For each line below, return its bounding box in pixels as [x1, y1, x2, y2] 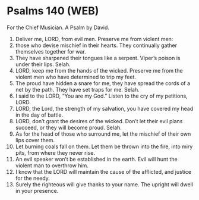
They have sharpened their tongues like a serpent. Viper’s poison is [15, 54, 181, 61]
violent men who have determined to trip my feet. [15, 73, 136, 80]
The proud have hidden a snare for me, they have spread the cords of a [15, 79, 191, 87]
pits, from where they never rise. [15, 149, 96, 156]
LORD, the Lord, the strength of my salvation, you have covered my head [15, 105, 194, 112]
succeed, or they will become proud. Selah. [15, 124, 122, 131]
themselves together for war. [15, 48, 87, 55]
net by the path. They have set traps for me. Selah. [15, 86, 140, 93]
